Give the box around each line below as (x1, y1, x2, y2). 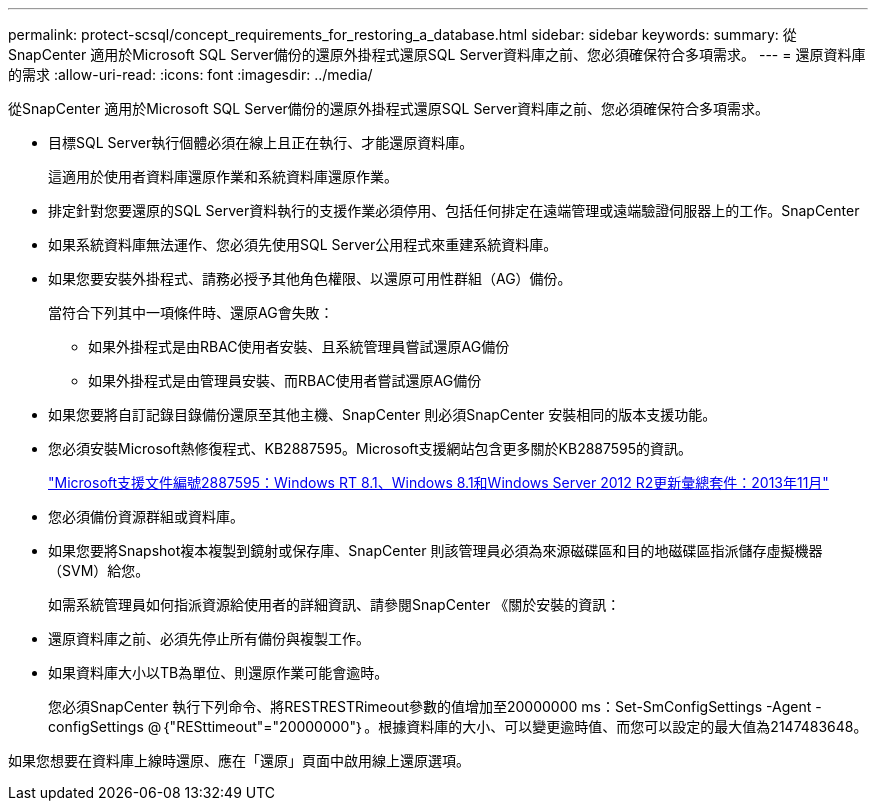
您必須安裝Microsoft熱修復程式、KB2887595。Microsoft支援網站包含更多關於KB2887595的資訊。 (48, 440, 693, 457)
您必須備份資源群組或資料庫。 (48, 508, 244, 525)
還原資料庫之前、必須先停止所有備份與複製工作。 (48, 630, 370, 647)
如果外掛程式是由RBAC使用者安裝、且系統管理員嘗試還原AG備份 (88, 338, 510, 355)
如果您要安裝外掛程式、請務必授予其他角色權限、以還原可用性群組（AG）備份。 (48, 270, 572, 287)
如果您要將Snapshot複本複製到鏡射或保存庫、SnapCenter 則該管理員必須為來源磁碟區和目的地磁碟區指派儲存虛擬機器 (48, 542, 823, 559)
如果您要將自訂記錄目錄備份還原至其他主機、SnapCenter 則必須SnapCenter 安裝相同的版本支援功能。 (48, 406, 717, 423)
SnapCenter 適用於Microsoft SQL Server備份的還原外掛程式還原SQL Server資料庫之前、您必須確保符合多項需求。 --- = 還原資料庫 (8, 46, 866, 63)
